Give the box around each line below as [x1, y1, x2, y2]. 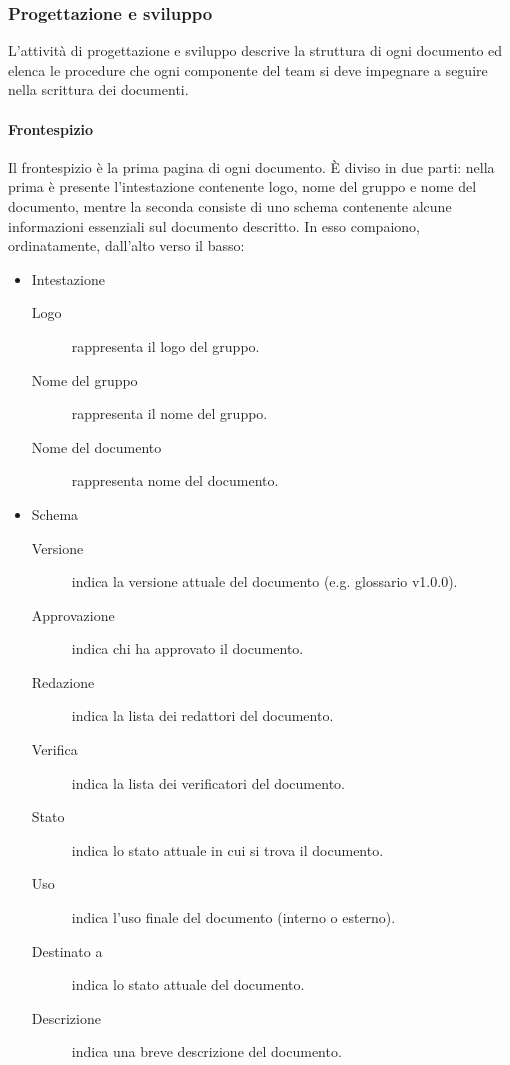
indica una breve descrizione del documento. [71, 1041, 342, 1062]
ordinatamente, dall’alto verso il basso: [8, 235, 245, 256]
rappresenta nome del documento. [71, 470, 279, 491]
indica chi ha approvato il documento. [71, 638, 304, 659]
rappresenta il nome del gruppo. [71, 403, 268, 424]
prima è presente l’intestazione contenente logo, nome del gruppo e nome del [8, 176, 477, 197]
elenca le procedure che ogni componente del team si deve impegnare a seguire [8, 59, 488, 80]
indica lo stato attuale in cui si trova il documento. [71, 839, 384, 860]
